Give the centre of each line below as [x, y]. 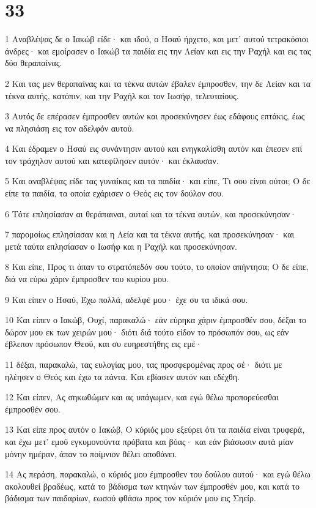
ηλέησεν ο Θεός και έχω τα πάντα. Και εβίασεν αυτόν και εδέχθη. [122, 376]
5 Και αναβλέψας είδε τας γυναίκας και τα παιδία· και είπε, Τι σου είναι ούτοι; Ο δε [158, 181]
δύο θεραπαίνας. [34, 63]
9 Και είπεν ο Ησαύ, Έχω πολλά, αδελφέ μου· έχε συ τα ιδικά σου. [127, 299]
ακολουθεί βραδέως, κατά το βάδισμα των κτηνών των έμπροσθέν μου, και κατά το [152, 486]
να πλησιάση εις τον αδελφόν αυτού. [70, 128]
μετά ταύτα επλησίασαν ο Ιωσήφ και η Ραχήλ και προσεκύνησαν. [121, 246]
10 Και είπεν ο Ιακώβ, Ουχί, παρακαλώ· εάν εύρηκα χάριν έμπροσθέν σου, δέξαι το [156, 320]
